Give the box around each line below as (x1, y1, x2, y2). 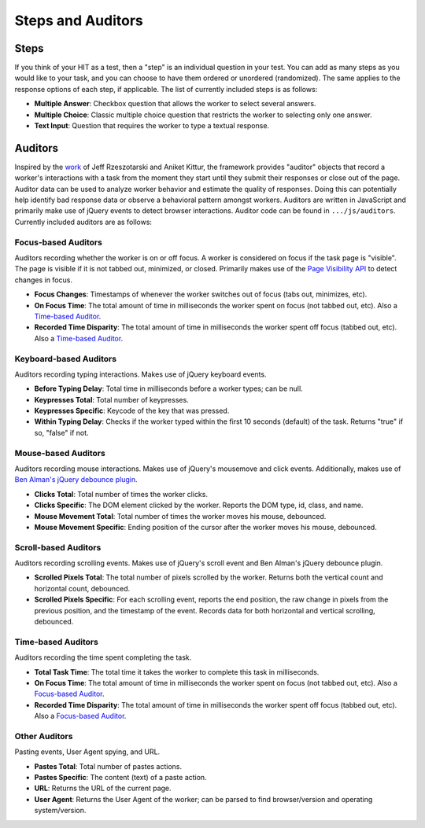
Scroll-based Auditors (14, 542, 102, 553)
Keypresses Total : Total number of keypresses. (34, 395, 189, 404)
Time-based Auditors (14, 636, 98, 647)
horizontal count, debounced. (34, 583, 131, 593)
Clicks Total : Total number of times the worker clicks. (34, 489, 209, 499)
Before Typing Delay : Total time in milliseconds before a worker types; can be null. (34, 384, 303, 393)
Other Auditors (14, 730, 73, 742)
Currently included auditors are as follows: (14, 217, 153, 226)
